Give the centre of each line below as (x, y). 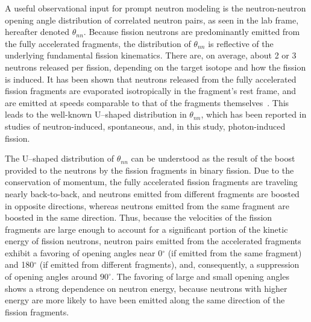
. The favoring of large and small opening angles (200, 276)
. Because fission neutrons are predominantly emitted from (192, 32)
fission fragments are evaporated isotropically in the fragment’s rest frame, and (150, 91)
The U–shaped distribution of (60, 158)
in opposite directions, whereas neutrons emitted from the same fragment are (147, 205)
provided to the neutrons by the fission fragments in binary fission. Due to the (149, 170)
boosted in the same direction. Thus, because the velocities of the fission (139, 217)
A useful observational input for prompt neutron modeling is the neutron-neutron (155, 8)
